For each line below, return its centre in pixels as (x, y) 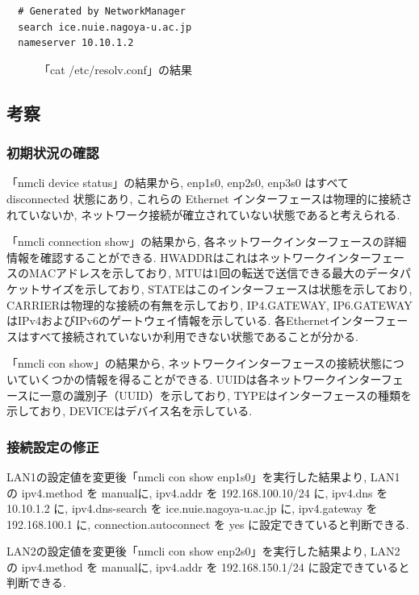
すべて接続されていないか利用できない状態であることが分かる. (193, 336)
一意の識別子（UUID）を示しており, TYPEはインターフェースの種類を (226, 395)
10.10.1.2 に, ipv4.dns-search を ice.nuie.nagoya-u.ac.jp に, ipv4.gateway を (192, 508)
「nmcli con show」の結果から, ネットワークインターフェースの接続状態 (194, 363)
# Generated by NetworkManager (102, 11)
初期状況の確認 (53, 153)
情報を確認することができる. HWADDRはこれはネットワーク (166, 257)
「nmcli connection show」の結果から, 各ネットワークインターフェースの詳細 (207, 241)
